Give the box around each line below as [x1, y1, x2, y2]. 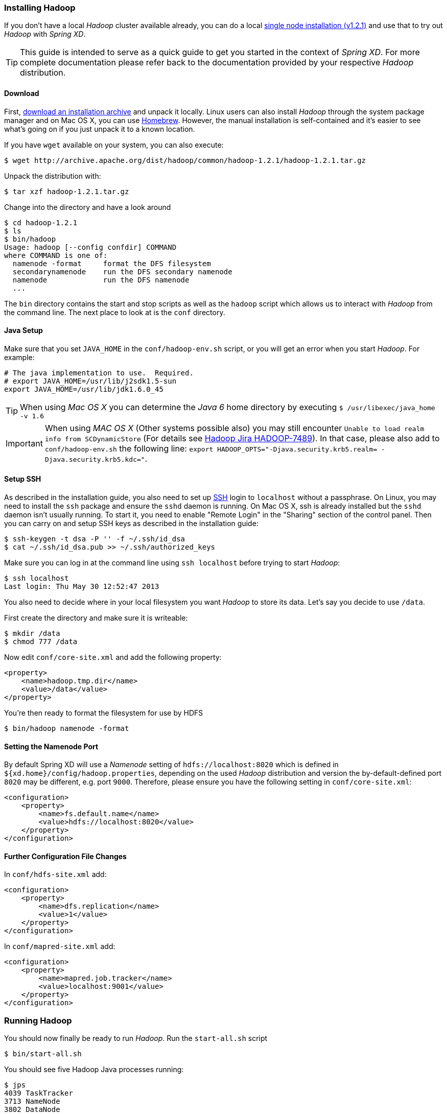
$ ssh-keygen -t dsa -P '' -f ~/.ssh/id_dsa [4, 535, 185, 543]
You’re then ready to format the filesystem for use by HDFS [4, 708, 203, 718]
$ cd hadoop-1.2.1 [4, 218, 78, 227]
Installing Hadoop [4, 3, 76, 13]
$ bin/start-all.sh [4, 1050, 82, 1058]
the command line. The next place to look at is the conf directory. [4, 307, 225, 317]
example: [4, 352, 35, 362]
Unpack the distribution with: [4, 171, 101, 180]
